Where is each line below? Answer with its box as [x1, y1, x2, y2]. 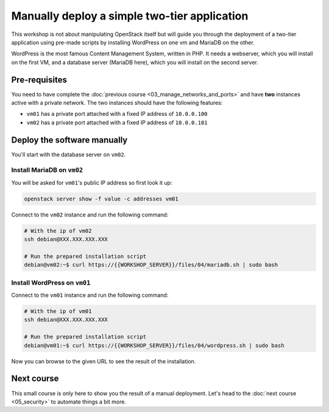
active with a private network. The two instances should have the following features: [11, 99, 223, 107]
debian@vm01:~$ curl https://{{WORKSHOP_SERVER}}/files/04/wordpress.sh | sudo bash [24, 342, 285, 349]
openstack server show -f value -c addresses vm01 [24, 195, 179, 202]
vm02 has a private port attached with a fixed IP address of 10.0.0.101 [26, 119, 208, 126]
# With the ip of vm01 [24, 308, 92, 315]
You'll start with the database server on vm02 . [11, 151, 126, 158]
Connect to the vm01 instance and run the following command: [11, 291, 169, 299]
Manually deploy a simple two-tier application [11, 9, 249, 23]
